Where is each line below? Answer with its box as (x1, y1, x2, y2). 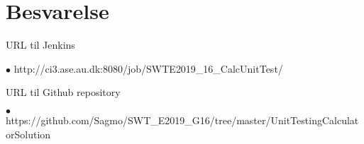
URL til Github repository (6, 85, 121, 100)
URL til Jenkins (6, 37, 75, 52)
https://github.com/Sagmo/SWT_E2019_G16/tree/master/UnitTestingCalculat (6, 112, 359, 127)
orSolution (6, 126, 51, 141)
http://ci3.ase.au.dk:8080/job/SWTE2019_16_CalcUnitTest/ (13, 61, 283, 76)
